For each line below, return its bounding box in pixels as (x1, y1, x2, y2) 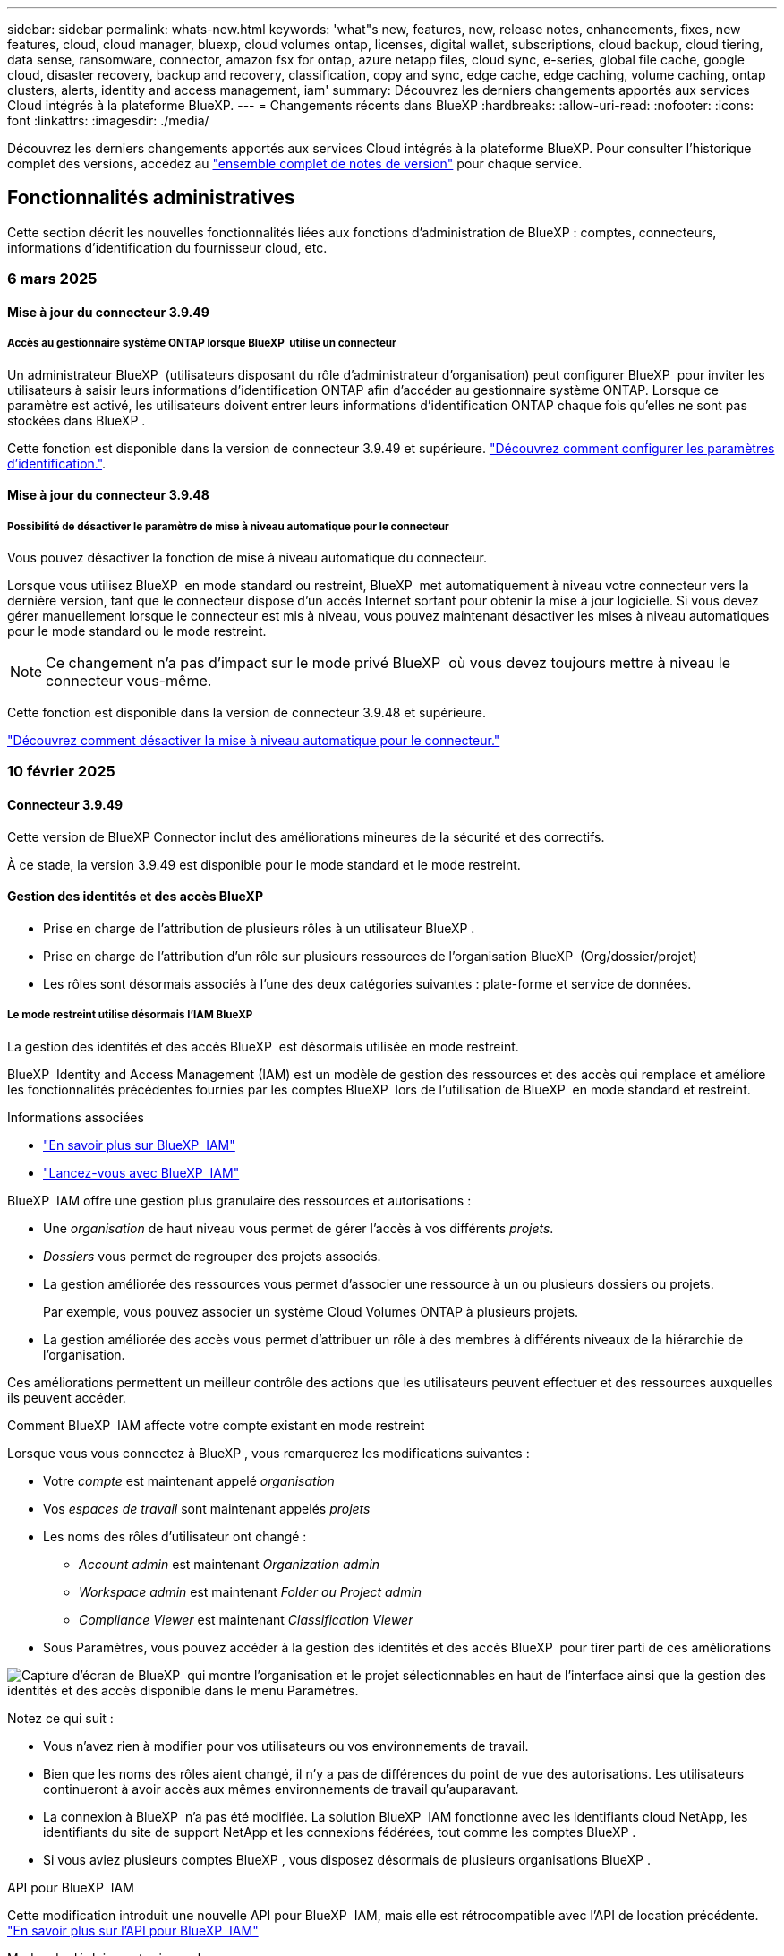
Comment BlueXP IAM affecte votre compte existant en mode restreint (7, 1417, 425, 1433)
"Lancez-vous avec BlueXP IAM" (43, 1164, 240, 1180)
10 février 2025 (7, 762, 115, 781)
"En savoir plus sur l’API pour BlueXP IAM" (7, 1922, 259, 1938)
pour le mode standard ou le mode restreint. (7, 623, 267, 639)
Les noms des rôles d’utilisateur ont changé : (43, 1528, 307, 1544)
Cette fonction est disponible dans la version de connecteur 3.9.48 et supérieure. (7, 705, 486, 720)
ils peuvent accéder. (7, 1389, 126, 1405)
